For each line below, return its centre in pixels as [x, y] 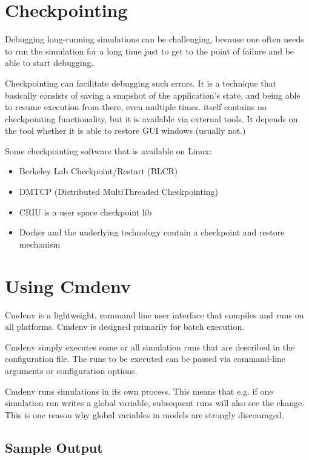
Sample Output [54, 447]
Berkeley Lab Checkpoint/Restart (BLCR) [98, 171]
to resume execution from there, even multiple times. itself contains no [136, 107]
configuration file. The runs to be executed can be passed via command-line [145, 359]
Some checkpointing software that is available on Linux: [108, 150]
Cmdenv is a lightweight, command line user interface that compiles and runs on [154, 314]
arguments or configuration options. [71, 370]
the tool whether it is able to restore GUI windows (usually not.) [125, 130]
